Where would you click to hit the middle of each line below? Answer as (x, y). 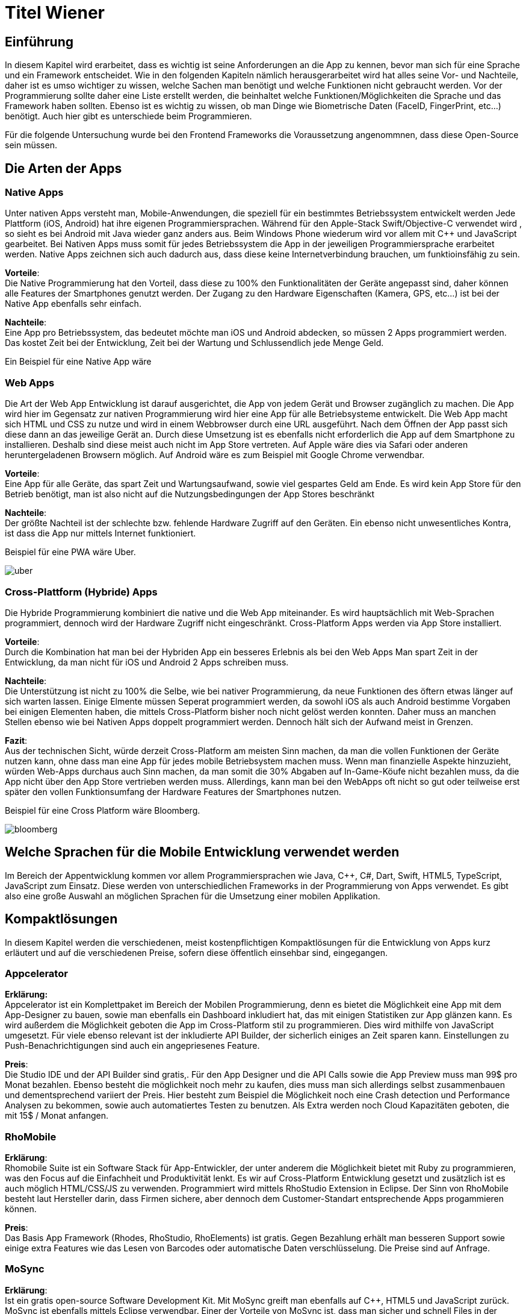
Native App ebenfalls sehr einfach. (73, 304)
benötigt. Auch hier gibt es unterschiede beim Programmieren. (128, 116)
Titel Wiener (55, 13)
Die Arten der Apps (63, 168)
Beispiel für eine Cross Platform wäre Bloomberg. (103, 810)
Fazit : (16, 740)
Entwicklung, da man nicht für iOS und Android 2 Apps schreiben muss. (147, 662)
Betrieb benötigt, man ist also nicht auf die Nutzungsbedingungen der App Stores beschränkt (190, 494)
